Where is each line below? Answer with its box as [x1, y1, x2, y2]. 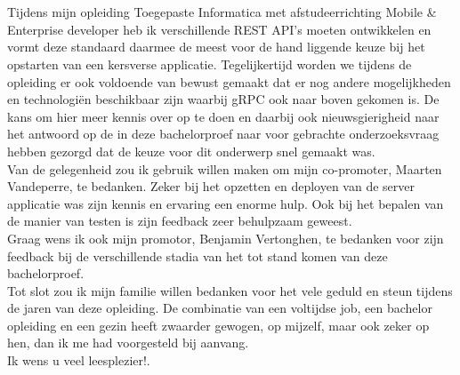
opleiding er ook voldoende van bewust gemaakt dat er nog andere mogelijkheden [7, 72, 451, 91]
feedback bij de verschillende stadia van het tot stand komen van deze [7, 246, 388, 265]
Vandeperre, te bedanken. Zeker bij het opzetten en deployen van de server [7, 177, 415, 195]
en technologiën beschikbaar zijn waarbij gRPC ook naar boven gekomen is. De [7, 90, 440, 108]
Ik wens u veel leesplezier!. [7, 351, 150, 370]
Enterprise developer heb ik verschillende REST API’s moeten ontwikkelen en [7, 20, 432, 38]
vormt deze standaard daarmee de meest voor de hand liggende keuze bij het [7, 37, 425, 56]
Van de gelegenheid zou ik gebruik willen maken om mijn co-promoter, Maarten [7, 159, 442, 178]
